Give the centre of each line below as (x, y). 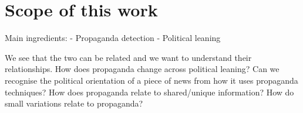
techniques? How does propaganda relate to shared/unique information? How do (149, 92)
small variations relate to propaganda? (74, 103)
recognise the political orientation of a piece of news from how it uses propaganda (151, 80)
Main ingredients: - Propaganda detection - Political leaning (113, 38)
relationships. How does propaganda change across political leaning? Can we (142, 69)
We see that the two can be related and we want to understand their (128, 57)
